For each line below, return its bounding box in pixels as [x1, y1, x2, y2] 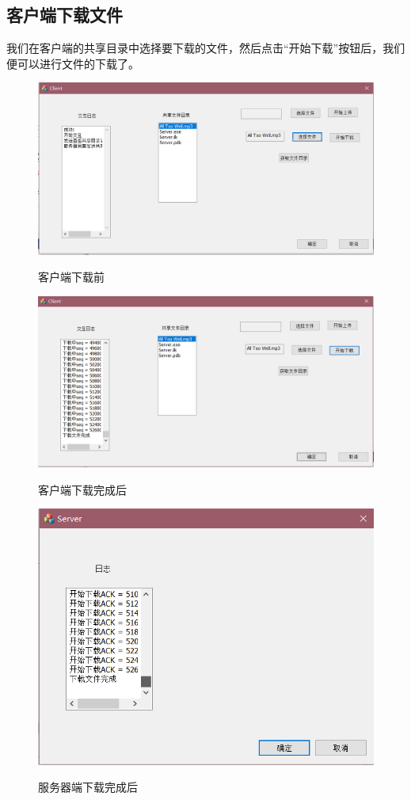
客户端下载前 [38, 269, 105, 285]
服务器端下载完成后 [38, 779, 138, 795]
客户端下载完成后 [38, 481, 127, 497]
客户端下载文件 [6, 2, 123, 27]
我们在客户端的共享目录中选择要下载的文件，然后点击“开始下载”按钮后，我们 [6, 40, 405, 56]
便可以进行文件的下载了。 [6, 55, 139, 71]
